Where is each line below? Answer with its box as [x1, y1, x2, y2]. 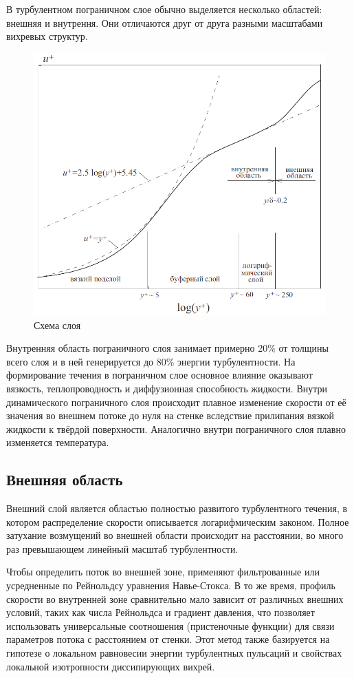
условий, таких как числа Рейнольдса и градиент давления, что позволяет [6, 605, 315, 619]
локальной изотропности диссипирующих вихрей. [6, 659, 215, 673]
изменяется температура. [6, 435, 109, 449]
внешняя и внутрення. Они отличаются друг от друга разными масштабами [6, 15, 323, 30]
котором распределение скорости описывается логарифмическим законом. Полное [6, 514, 349, 529]
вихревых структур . [6, 29, 88, 43]
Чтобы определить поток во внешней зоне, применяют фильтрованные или [6, 564, 320, 579]
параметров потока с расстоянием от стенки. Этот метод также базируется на [6, 632, 330, 646]
